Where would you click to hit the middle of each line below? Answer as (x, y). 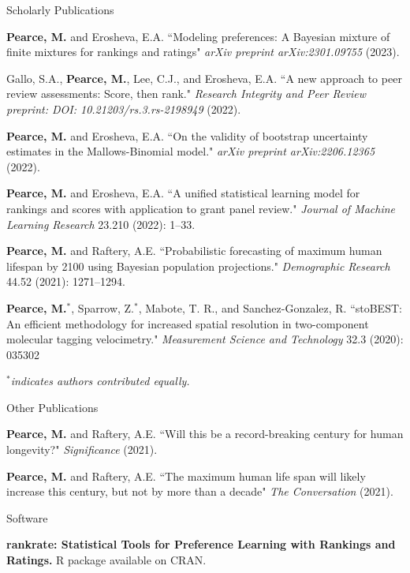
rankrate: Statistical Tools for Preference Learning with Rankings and (201, 544)
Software (27, 517)
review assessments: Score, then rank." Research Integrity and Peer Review (186, 94)
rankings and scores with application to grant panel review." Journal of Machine (201, 208)
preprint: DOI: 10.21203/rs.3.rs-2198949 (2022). (124, 109)
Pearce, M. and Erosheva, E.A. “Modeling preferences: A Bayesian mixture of (198, 36)
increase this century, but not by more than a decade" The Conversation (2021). (200, 491)
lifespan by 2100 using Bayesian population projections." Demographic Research (198, 266)
